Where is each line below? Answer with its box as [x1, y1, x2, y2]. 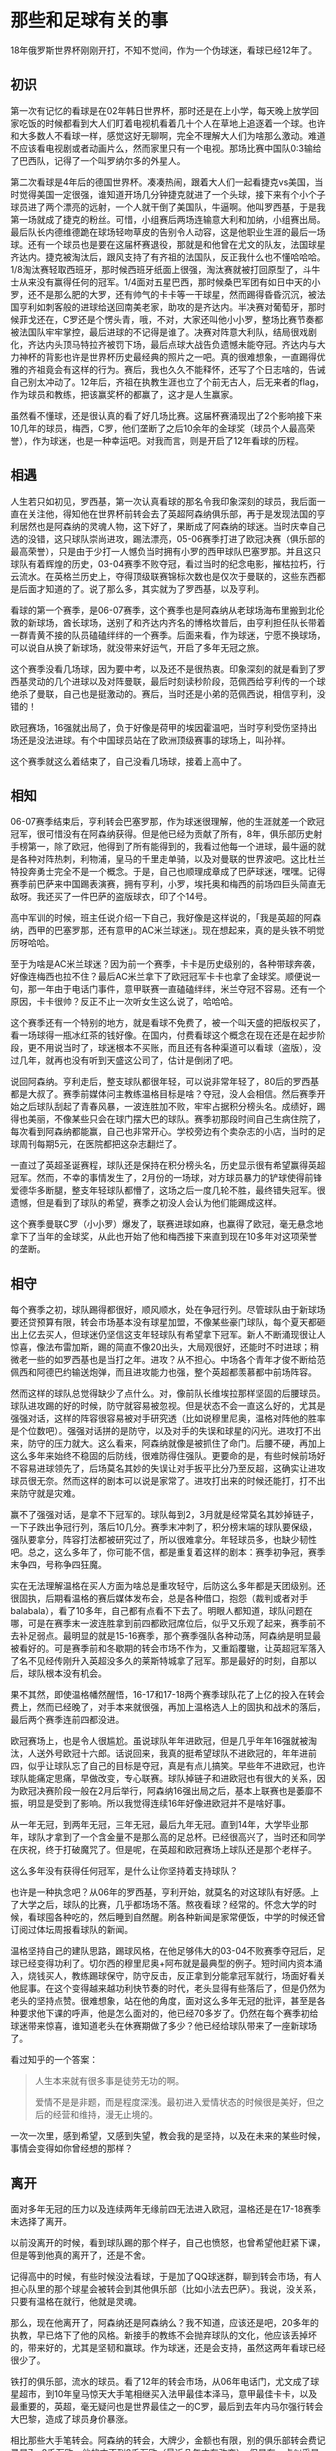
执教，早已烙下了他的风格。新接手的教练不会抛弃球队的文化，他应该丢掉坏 [10, 2329, 317, 2341]
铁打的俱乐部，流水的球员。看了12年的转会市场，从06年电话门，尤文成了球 [10, 2376, 320, 2387]
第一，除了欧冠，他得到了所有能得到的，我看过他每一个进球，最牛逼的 [27, 841, 317, 853]
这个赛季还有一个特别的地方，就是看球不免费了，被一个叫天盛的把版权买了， [10, 1017, 326, 1029]
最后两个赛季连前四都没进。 [10, 1714, 125, 1726]
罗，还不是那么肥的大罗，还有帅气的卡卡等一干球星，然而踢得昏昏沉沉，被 [10, 288, 317, 300]
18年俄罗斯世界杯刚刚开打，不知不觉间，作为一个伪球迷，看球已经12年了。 [10, 44, 318, 56]
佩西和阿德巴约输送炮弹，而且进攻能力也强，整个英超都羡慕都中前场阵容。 [10, 1366, 317, 1378]
